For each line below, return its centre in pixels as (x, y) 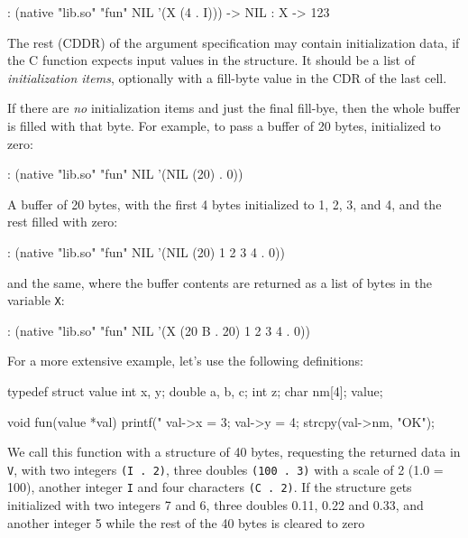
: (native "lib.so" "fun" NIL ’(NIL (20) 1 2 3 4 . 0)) (147, 251)
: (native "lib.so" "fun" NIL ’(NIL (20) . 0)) (125, 174)
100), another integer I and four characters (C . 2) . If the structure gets (210, 487)
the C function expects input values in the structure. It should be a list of (211, 60)
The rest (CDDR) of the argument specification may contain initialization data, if (234, 42)
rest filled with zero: (63, 222)
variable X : (36, 300)
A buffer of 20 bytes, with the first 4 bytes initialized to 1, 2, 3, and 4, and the (225, 204)
